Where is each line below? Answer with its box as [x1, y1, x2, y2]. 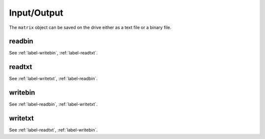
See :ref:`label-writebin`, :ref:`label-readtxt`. [9, 50, 98, 56]
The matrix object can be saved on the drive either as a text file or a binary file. [9, 24, 172, 30]
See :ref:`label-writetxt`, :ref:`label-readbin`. [9, 76, 98, 82]
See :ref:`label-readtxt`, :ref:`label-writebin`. [9, 127, 98, 133]
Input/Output [9, 7, 64, 18]
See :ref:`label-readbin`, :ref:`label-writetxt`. [9, 101, 98, 107]
